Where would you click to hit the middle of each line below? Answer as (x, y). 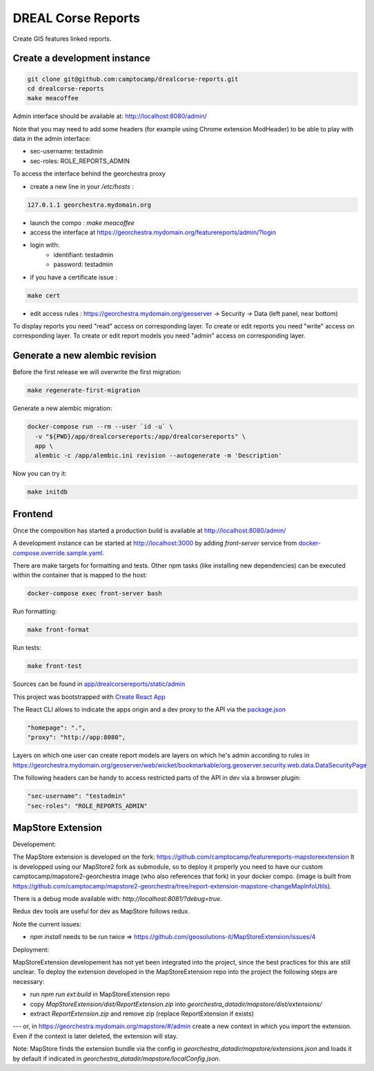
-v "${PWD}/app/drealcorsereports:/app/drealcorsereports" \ (140, 436)
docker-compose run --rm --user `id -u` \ (100, 427)
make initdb (48, 492)
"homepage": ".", (57, 728)
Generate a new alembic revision (85, 356)
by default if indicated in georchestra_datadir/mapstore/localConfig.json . (117, 1059)
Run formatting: (35, 611)
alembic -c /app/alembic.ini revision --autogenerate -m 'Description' (158, 456)
